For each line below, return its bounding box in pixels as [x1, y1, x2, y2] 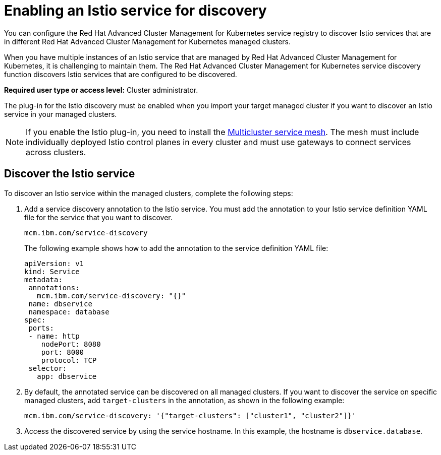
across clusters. [26, 147, 86, 157]
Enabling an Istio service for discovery [4, 2, 267, 19]
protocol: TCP [41, 356, 97, 364]
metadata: [24, 275, 63, 284]
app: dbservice [37, 372, 97, 380]
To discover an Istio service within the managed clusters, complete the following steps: [4, 188, 293, 198]
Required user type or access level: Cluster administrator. [4, 85, 198, 94]
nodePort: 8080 [41, 340, 101, 348]
